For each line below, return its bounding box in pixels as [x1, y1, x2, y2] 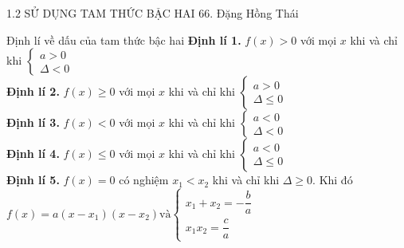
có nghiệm [119, 171, 169, 188]
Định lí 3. [6, 114, 60, 131]
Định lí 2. [6, 83, 60, 100]
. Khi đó [312, 171, 353, 188]
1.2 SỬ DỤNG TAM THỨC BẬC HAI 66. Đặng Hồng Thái [6, 5, 299, 21]
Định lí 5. [6, 171, 60, 188]
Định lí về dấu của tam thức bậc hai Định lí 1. [6, 31, 241, 48]
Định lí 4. [6, 145, 60, 162]
